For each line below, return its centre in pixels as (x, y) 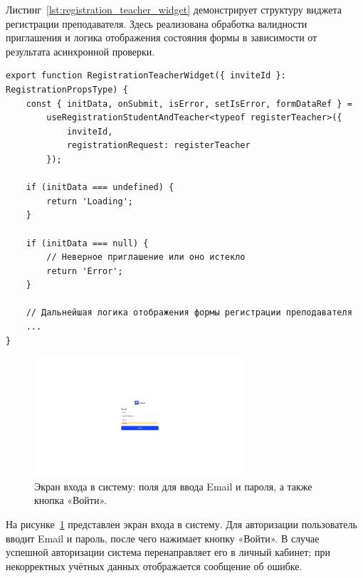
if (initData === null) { (87, 243)
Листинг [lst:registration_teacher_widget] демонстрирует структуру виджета (174, 9)
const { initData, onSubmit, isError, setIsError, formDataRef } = (189, 104)
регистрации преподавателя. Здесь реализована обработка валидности (157, 23)
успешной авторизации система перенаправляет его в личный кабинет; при (168, 552)
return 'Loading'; (90, 201)
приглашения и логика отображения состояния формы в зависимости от (162, 37)
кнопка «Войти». (70, 500)
